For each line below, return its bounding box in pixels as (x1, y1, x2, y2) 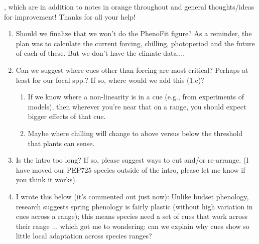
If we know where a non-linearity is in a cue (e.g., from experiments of (28, 91, 244, 102)
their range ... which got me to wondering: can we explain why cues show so (16, 220, 249, 231)
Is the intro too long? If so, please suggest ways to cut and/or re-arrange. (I (16, 155, 249, 165)
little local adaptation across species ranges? (16, 230, 152, 241)
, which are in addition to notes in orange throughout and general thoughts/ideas (4, 2, 254, 12)
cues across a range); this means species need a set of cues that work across (16, 211, 248, 221)
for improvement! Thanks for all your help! (4, 11, 136, 22)
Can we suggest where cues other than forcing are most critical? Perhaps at (16, 64, 248, 75)
